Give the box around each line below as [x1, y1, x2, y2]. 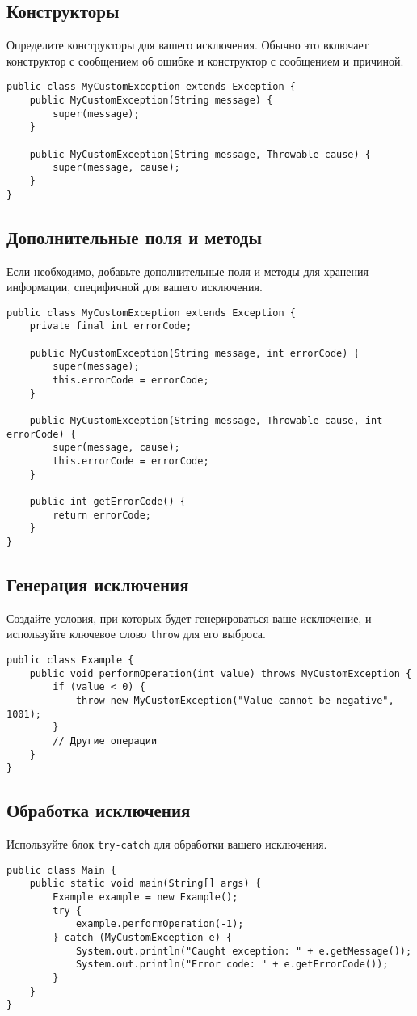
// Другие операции [53, 734, 158, 747]
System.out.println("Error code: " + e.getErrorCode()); [75, 959, 389, 971]
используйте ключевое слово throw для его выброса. [6, 625, 266, 642]
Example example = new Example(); [53, 891, 238, 904]
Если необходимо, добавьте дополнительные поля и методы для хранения [6, 262, 369, 279]
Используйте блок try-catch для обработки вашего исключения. [6, 836, 327, 853]
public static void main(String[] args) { [29, 878, 261, 890]
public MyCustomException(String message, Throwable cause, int [29, 414, 383, 426]
